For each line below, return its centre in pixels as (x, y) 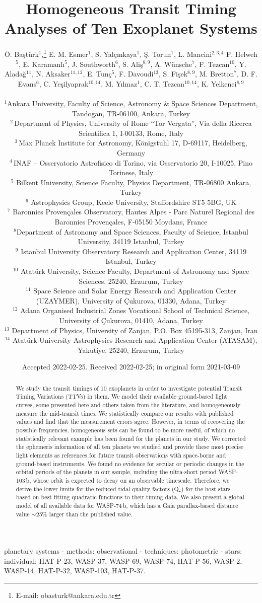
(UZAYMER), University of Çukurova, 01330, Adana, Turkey (131, 300)
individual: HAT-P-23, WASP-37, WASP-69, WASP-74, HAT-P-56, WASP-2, (123, 560)
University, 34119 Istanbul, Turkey (131, 241)
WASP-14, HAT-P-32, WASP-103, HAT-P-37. (75, 571)
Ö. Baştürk (21, 54)
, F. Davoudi (134, 74)
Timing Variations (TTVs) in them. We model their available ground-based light (121, 396)
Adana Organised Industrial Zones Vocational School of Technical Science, (135, 310)
